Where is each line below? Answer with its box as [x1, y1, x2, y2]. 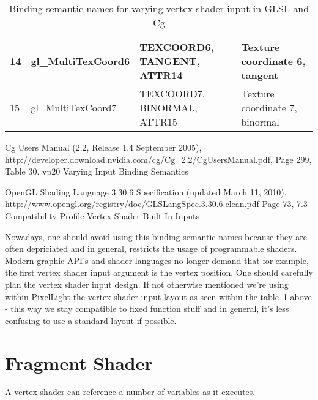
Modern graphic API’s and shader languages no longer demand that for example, [5, 254, 309, 266]
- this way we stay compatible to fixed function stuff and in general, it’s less [5, 302, 289, 315]
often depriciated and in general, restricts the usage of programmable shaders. [5, 242, 297, 255]
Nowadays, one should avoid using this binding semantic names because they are [5, 230, 308, 243]
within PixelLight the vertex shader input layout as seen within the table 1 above [5, 290, 312, 303]
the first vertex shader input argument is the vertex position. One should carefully [5, 266, 313, 279]
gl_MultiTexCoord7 [31, 100, 117, 115]
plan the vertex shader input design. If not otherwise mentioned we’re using [5, 277, 289, 290]
